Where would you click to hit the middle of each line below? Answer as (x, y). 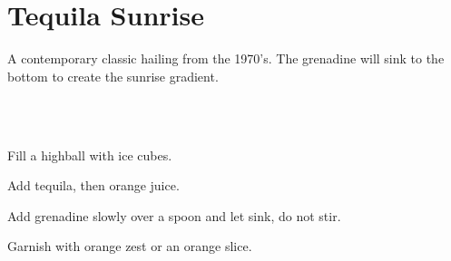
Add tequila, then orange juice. (93, 185)
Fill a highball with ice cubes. (90, 155)
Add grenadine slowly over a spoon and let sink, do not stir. (174, 215)
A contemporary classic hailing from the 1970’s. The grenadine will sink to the (226, 58)
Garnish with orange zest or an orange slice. (130, 246)
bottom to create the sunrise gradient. (113, 76)
